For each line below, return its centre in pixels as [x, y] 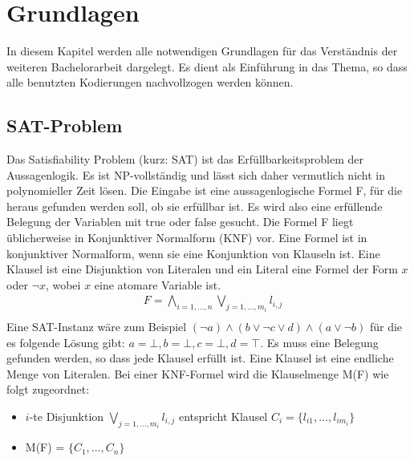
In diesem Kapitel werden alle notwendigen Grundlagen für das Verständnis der [202, 51]
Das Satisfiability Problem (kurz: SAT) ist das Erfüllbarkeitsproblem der [185, 159]
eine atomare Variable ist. [158, 284]
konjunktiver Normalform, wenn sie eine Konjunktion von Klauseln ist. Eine [193, 253]
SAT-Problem [65, 125]
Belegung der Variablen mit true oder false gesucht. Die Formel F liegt [180, 222]
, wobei [63, 284]
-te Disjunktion [67, 416]
